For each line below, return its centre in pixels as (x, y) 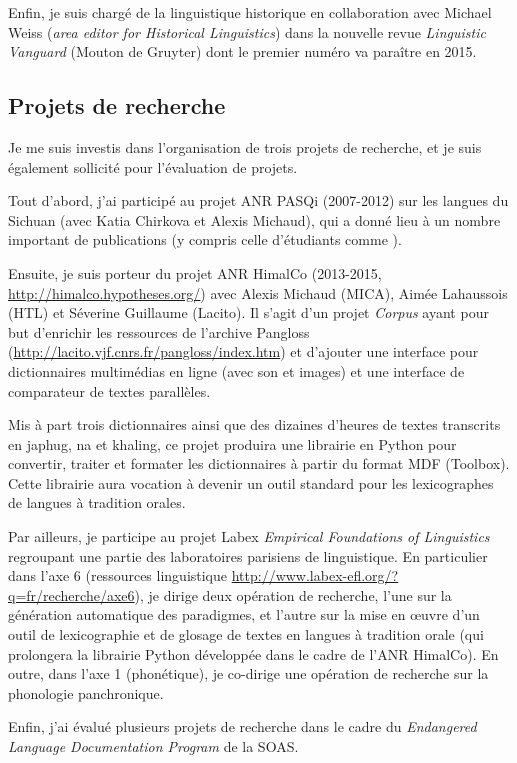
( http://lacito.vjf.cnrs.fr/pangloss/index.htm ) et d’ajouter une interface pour (243, 351)
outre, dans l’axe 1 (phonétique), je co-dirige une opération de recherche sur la (248, 673)
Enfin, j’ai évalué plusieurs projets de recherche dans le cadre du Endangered (242, 726)
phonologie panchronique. (86, 692)
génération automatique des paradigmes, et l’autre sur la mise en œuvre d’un (244, 614)
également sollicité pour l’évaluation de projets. (153, 166)
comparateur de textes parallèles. (109, 390)
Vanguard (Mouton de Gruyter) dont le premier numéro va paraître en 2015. (242, 51)
